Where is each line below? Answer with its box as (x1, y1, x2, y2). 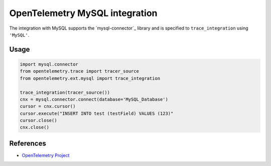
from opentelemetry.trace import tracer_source (20, 68, 139, 74)
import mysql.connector (20, 61, 79, 67)
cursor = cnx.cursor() (20, 103, 76, 109)
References (9, 139, 46, 147)
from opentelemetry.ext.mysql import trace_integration (20, 75, 161, 81)
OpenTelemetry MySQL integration (9, 8, 158, 19)
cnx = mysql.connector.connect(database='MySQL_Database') (20, 96, 168, 102)
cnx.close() (20, 124, 50, 130)
